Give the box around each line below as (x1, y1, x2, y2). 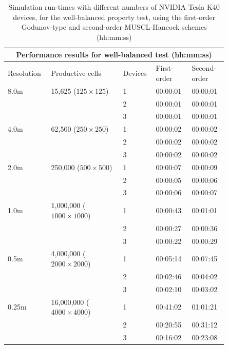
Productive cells (51, 68, 101, 78)
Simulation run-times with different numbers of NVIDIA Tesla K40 (8, 2, 220, 12)
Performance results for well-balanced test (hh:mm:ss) (16, 49, 212, 60)
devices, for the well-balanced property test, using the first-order (13, 11, 216, 22)
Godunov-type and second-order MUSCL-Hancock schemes (21, 22, 207, 32)
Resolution (8, 68, 41, 78)
